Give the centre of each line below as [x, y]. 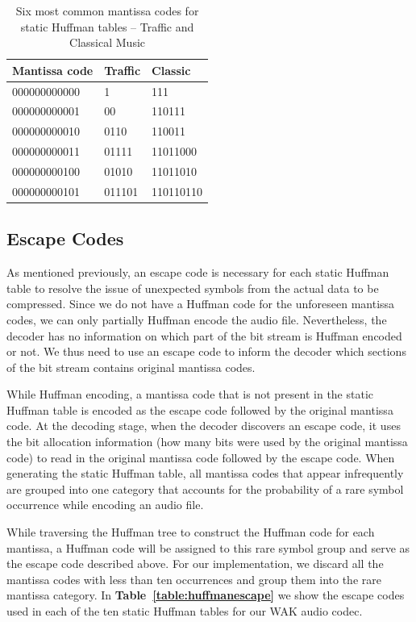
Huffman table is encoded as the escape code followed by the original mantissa [200, 409]
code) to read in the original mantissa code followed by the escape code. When [201, 457]
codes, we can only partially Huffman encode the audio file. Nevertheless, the [197, 319]
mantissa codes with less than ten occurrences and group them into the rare [194, 579]
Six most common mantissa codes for [107, 10]
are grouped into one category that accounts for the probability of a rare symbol [205, 488]
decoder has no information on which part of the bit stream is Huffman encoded [204, 335]
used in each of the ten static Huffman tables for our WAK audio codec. [185, 611]
